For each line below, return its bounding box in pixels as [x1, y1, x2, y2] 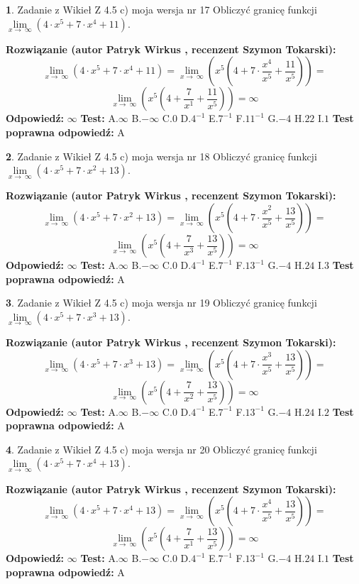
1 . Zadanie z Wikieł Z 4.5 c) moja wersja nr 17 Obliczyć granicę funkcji [6, 2, 317, 16]
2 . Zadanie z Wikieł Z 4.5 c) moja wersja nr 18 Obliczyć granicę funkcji [6, 148, 317, 163]
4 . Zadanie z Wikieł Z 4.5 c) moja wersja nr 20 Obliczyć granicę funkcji [6, 441, 317, 456]
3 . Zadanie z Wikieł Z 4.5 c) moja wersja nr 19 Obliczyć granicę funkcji [6, 295, 317, 310]
